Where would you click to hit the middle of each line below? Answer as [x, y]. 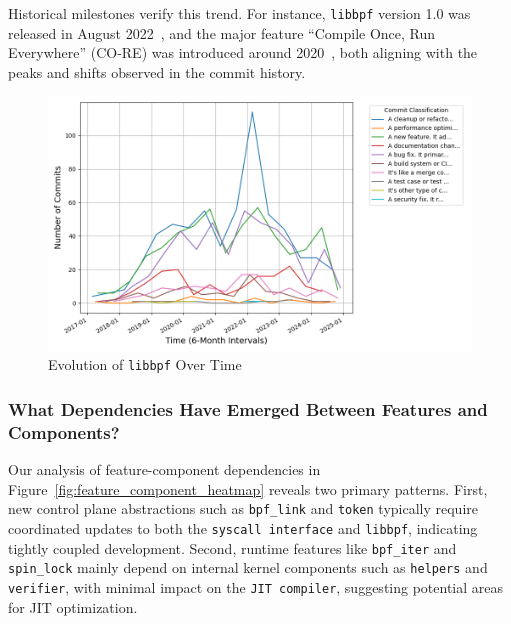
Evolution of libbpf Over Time [145, 364]
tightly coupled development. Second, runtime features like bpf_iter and [232, 547]
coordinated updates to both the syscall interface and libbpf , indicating [243, 528]
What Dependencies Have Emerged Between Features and [248, 409]
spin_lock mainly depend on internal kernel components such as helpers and [248, 567]
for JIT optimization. [73, 606]
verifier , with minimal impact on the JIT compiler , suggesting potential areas [256, 587]
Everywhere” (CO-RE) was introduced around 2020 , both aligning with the [243, 52]
